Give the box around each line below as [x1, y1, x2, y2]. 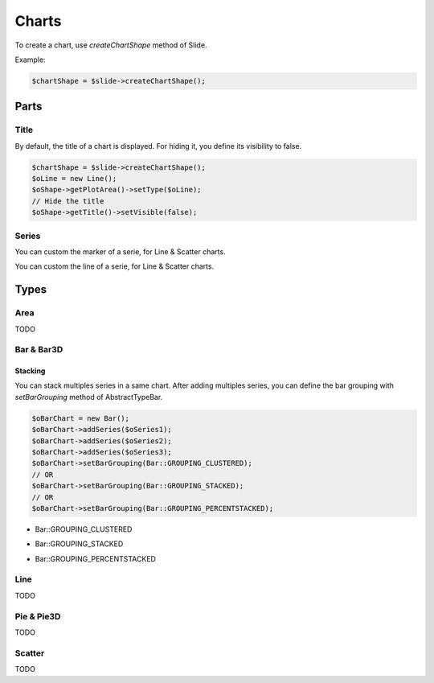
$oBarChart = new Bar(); [31, 414, 130, 422]
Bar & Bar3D [14, 344, 63, 356]
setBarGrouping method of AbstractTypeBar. [14, 392, 163, 401]
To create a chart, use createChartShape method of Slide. [14, 40, 207, 50]
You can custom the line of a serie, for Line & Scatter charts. [14, 261, 215, 271]
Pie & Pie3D [14, 611, 61, 622]
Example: [14, 55, 46, 64]
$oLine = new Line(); [31, 174, 117, 183]
